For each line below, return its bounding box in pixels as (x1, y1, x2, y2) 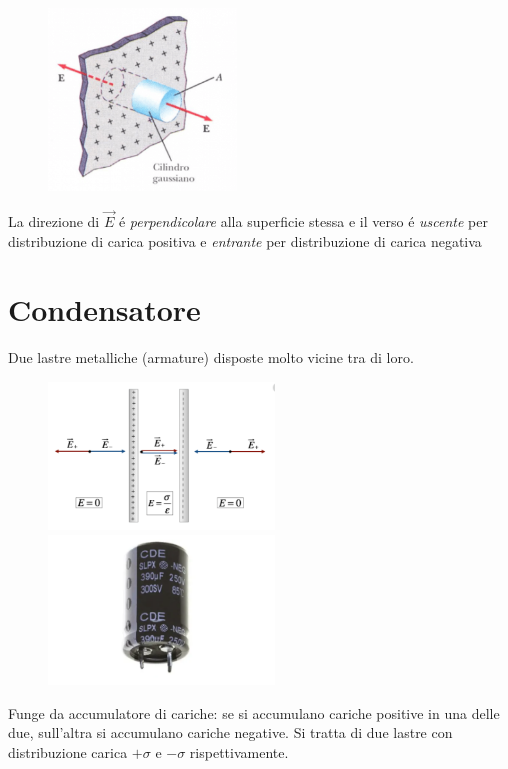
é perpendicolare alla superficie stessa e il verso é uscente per (118, 210, 488, 231)
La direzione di (8, 210, 100, 231)
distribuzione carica (8, 742, 128, 763)
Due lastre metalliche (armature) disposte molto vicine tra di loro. (8, 347, 414, 368)
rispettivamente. (189, 742, 289, 763)
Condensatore (8, 289, 201, 330)
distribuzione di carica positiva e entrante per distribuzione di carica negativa (8, 230, 482, 251)
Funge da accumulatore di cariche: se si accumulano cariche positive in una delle (8, 702, 500, 723)
